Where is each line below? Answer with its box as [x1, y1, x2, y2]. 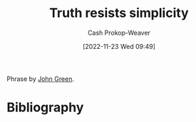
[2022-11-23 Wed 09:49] [82, 42, 156, 50]
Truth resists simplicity [48, 5, 190, 21]
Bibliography [6, 99, 84, 116]
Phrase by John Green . [6, 74, 74, 83]
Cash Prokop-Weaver [87, 28, 151, 37]
